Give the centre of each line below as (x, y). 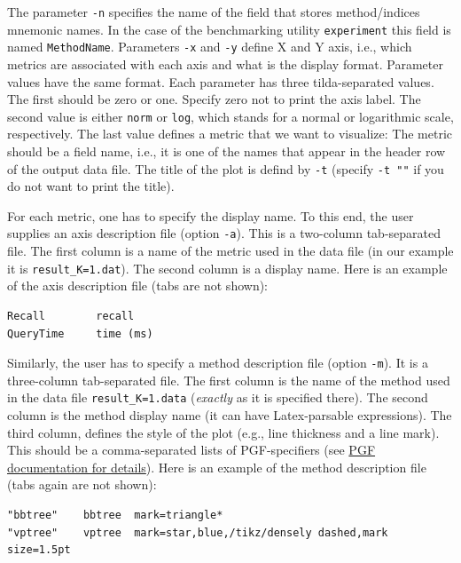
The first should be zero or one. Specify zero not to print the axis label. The (214, 99)
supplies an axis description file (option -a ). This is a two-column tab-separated (224, 233)
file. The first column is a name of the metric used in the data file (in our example (230, 251)
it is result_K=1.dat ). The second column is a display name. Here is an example (227, 268)
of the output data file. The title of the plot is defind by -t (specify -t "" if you (226, 168)
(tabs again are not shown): (82, 484)
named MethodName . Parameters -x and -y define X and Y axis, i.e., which (210, 47)
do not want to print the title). (91, 186)
